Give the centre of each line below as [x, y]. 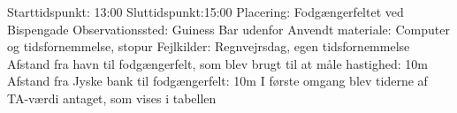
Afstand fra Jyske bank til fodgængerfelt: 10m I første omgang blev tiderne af [217, 81]
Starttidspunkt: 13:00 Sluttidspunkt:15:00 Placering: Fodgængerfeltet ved [206, 11]
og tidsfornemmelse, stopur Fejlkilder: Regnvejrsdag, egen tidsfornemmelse [209, 46]
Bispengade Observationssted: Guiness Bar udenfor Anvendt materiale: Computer [228, 29]
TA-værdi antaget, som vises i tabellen [112, 98]
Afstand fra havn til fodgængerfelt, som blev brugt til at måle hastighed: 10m [217, 63]
